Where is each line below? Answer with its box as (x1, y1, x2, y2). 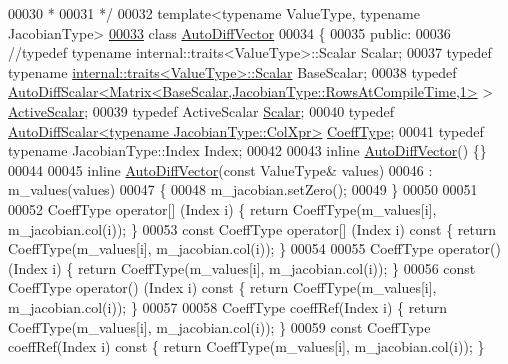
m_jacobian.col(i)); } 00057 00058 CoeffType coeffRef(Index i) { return (8, 296, 447, 317)
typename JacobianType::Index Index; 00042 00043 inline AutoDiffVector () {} (8, 140, 487, 161)
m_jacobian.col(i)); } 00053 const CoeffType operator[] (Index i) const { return (8, 218, 497, 239)
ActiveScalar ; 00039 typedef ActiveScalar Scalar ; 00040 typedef (8, 100, 394, 121)
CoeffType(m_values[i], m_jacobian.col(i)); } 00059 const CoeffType (8, 316, 431, 337)
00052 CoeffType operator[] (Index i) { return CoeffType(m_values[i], (8, 198, 437, 219)
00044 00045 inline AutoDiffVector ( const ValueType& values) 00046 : (8, 159, 433, 180)
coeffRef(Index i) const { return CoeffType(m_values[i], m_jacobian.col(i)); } (8, 336, 485, 357)
